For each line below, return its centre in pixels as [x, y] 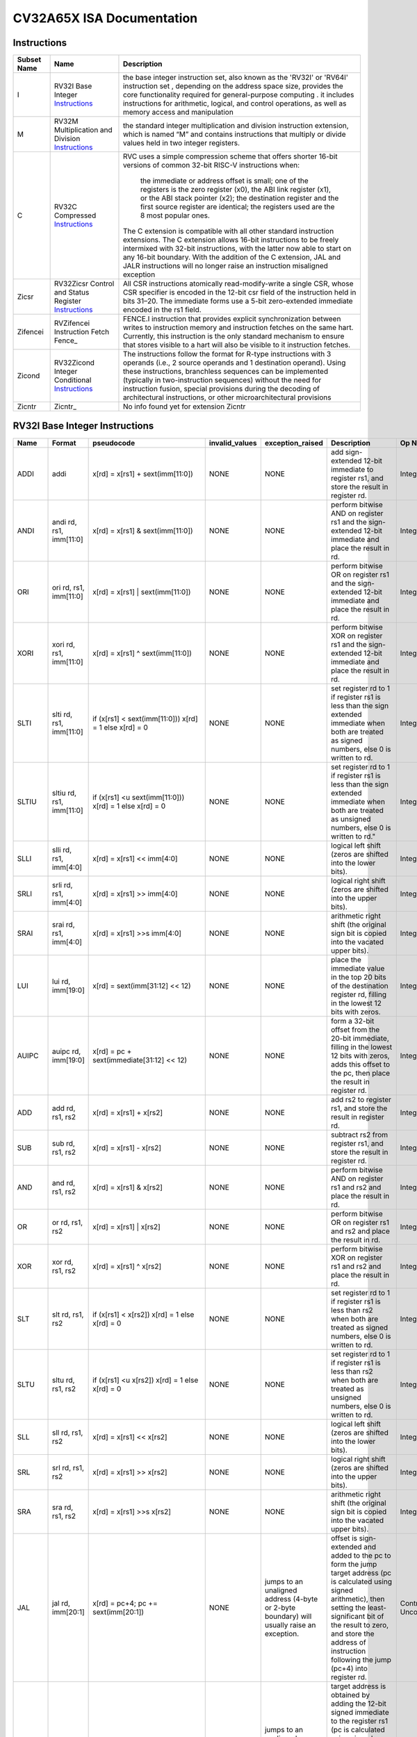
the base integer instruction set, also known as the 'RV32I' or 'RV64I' [236, 78]
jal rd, [62, 1603]
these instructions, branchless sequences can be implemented [226, 372]
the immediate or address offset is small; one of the [224, 181]
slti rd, [63, 714]
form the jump [354, 1564]
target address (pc [361, 1572]
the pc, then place [361, 1073]
